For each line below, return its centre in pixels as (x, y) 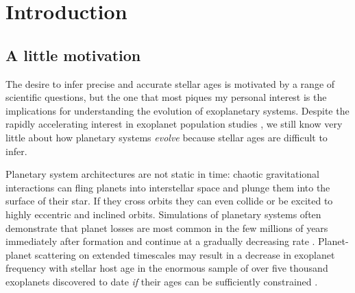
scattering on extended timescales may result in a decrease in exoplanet (185, 254)
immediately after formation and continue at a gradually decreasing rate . (160, 241)
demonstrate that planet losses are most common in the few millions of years (167, 227)
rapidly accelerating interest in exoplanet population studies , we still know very (174, 124)
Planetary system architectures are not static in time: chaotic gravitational (163, 174)
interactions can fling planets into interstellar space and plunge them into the (168, 187)
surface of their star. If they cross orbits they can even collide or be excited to (169, 201)
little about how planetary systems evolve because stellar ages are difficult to (167, 137)
